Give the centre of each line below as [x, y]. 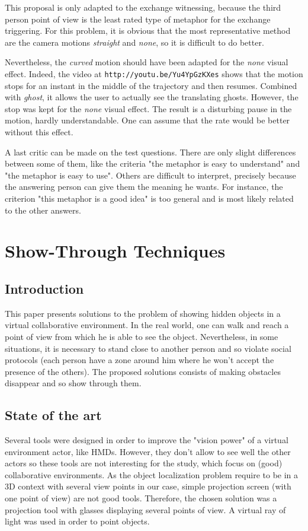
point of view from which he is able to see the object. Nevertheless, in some [142, 336]
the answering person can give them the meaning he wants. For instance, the [144, 187]
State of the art [53, 415]
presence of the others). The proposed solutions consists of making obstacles [143, 371]
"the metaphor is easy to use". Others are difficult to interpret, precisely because [150, 175]
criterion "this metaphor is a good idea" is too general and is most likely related [149, 198]
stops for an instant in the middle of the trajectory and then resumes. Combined [151, 85]
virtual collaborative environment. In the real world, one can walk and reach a [147, 325]
